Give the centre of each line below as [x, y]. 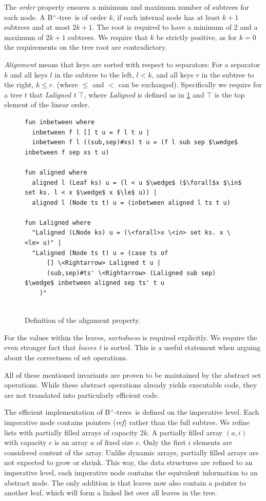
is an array [71, 442]
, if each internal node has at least [166, 17]
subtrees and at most [37, 27]
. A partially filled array [185, 432]
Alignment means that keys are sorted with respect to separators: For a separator [132, 64]
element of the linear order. [47, 104]
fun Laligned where [58, 223]
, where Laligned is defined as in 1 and [144, 94]
